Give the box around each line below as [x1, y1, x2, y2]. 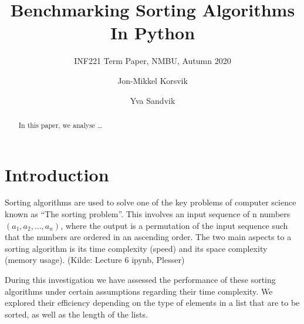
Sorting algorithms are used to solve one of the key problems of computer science [5, 196, 296, 208]
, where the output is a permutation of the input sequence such [60, 219, 288, 231]
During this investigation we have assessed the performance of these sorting [5, 274, 276, 286]
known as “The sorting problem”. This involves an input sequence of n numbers [5, 208, 291, 220]
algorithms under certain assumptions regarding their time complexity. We [5, 285, 273, 297]
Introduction [5, 162, 109, 186]
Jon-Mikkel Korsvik [117, 74, 188, 86]
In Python [110, 21, 195, 45]
